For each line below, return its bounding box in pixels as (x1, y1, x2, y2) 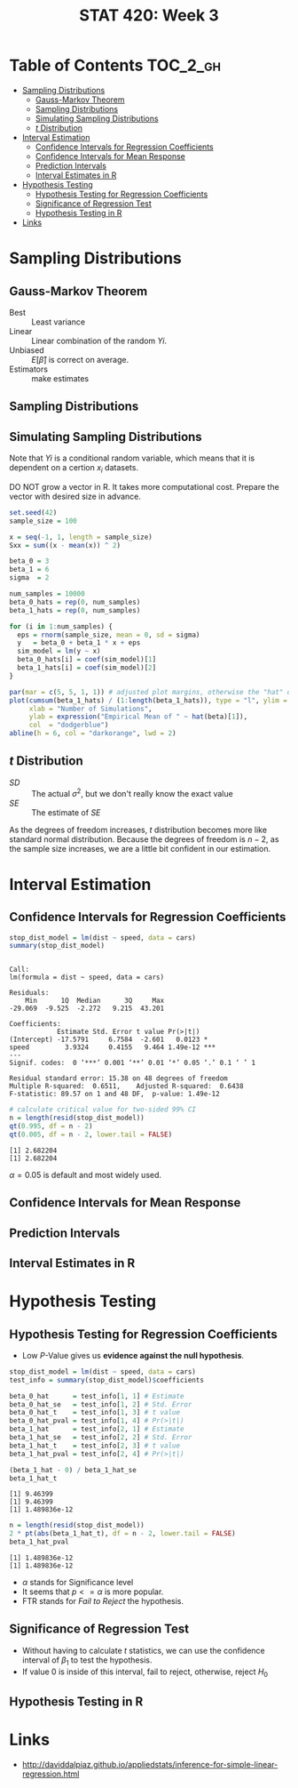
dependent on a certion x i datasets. (9, 462, 139, 475)
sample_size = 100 (9, 517, 77, 525)
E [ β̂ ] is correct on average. (31, 354, 129, 365)
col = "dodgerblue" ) (28, 721, 109, 730)
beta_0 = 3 (9, 557, 50, 565)
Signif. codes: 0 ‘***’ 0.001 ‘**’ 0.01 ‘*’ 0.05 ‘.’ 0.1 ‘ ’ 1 (9, 1059, 255, 1068)
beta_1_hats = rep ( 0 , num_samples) (9, 605, 141, 614)
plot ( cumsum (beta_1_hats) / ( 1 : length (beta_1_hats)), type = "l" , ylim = (9, 695, 288, 705)
